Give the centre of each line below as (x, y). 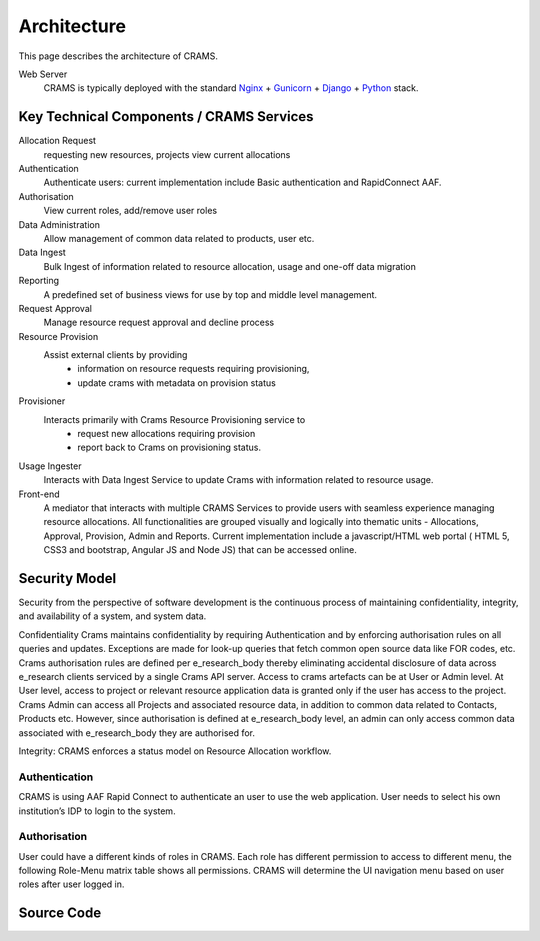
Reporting (39, 281)
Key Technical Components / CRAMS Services (166, 116)
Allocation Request (57, 141)
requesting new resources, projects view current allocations (167, 154)
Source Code (60, 913)
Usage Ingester (50, 466)
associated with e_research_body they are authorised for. (136, 732)
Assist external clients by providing (115, 355)
